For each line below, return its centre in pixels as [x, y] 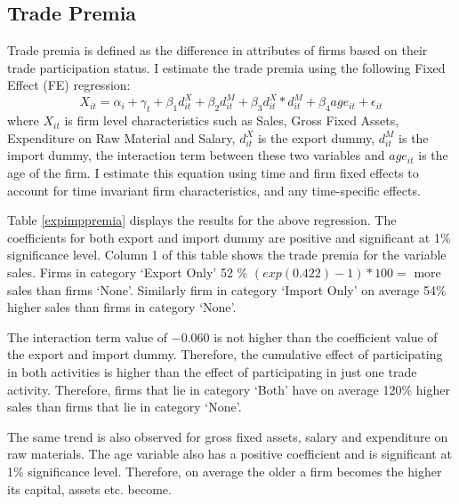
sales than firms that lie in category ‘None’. [125, 407]
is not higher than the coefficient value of [326, 336]
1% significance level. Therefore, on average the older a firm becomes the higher [225, 471]
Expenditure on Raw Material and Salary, [121, 137]
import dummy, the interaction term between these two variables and [196, 155]
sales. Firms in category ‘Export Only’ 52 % [128, 272]
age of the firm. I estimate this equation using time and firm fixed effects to [213, 173]
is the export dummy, [316, 137]
